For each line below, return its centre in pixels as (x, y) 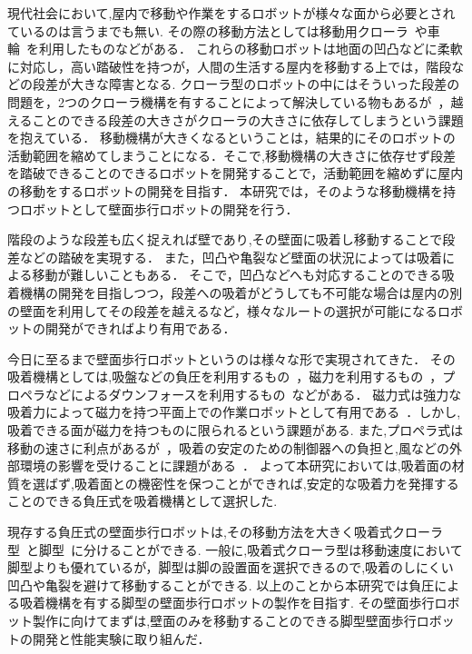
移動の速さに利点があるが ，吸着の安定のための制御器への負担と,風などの (228, 447)
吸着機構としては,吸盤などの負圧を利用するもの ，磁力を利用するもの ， (225, 377)
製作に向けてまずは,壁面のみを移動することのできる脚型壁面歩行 (224, 620)
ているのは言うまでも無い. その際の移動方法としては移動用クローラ (208, 30)
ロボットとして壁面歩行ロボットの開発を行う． (159, 208)
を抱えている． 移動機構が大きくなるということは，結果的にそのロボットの (231, 138)
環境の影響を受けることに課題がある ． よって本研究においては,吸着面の (236, 466)
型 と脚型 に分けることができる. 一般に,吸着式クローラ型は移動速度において (235, 549)
